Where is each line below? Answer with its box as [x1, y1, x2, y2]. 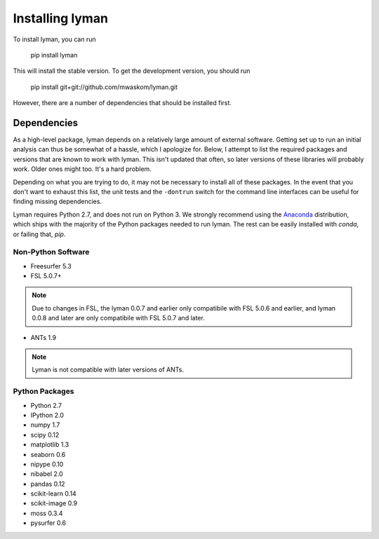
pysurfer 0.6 [30, 519, 67, 527]
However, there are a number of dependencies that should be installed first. [13, 99, 232, 107]
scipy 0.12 [30, 430, 60, 439]
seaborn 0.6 [30, 450, 66, 458]
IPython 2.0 [30, 411, 65, 419]
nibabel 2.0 [30, 470, 63, 478]
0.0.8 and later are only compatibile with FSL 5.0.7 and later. [32, 314, 205, 322]
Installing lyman [13, 11, 109, 26]
